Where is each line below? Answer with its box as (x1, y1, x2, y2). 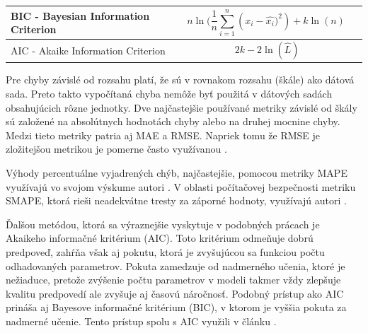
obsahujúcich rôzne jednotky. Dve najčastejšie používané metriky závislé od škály (6, 100, 357, 115)
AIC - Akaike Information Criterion (11, 42, 166, 57)
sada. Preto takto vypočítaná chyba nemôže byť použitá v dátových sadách (6, 86, 333, 101)
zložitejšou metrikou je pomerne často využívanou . (6, 141, 227, 156)
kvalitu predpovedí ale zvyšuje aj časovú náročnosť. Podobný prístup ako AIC (6, 286, 344, 300)
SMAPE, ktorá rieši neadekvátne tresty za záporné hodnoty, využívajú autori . (6, 193, 347, 208)
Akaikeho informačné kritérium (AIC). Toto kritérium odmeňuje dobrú (6, 230, 314, 245)
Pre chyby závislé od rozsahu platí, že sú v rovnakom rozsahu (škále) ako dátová (6, 72, 355, 87)
